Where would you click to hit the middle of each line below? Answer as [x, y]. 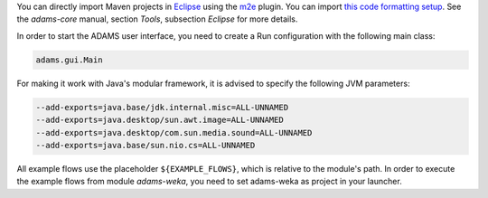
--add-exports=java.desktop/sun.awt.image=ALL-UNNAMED [160, 120]
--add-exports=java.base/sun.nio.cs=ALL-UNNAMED [145, 145]
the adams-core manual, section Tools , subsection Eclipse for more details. [157, 19]
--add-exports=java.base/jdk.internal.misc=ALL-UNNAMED [162, 107]
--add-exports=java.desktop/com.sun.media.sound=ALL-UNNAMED [174, 132]
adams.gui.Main [69, 60]
